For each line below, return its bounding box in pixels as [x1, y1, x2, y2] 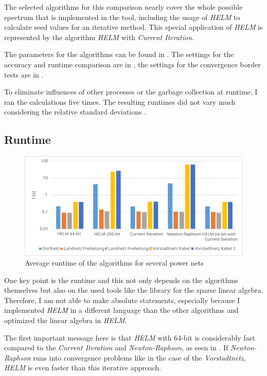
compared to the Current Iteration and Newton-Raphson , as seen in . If [4, 342, 228, 353]
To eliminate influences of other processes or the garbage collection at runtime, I [4, 86, 258, 97]
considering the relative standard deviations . [4, 106, 147, 117]
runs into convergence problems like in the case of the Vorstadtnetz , [33, 352, 246, 363]
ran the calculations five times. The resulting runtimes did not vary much [4, 96, 236, 107]
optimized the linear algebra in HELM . [4, 315, 127, 326]
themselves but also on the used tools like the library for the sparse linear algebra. [4, 285, 263, 295]
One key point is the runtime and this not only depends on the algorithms [4, 274, 238, 285]
